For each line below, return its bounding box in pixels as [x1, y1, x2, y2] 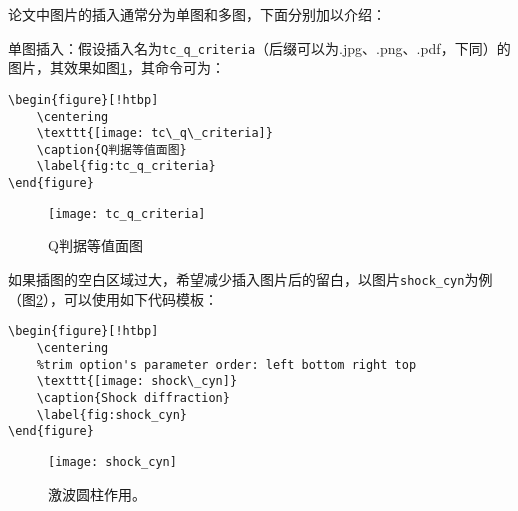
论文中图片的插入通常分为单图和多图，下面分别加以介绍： [8, 4, 386, 24]
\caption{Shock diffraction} [36, 390, 230, 405]
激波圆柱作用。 [48, 483, 146, 504]
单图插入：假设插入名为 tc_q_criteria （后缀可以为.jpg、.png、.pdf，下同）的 [8, 37, 511, 58]
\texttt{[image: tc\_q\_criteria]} [36, 126, 273, 141]
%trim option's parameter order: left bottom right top [36, 357, 417, 372]
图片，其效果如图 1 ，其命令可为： [8, 57, 225, 78]
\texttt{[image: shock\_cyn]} [36, 374, 238, 389]
